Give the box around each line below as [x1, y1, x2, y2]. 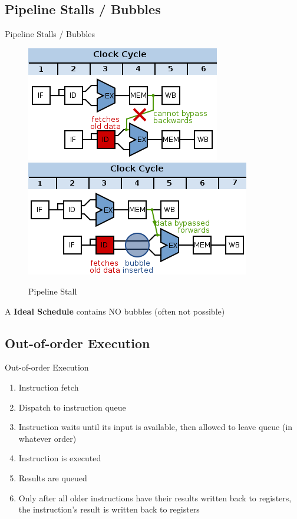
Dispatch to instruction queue [18, 401, 126, 413]
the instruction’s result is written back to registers [18, 503, 200, 515]
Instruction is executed [18, 452, 101, 464]
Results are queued [18, 471, 87, 484]
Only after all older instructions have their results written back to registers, [18, 491, 292, 504]
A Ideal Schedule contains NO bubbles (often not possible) [5, 305, 225, 317]
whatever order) [18, 432, 77, 444]
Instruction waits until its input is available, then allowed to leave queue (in [18, 421, 293, 433]
